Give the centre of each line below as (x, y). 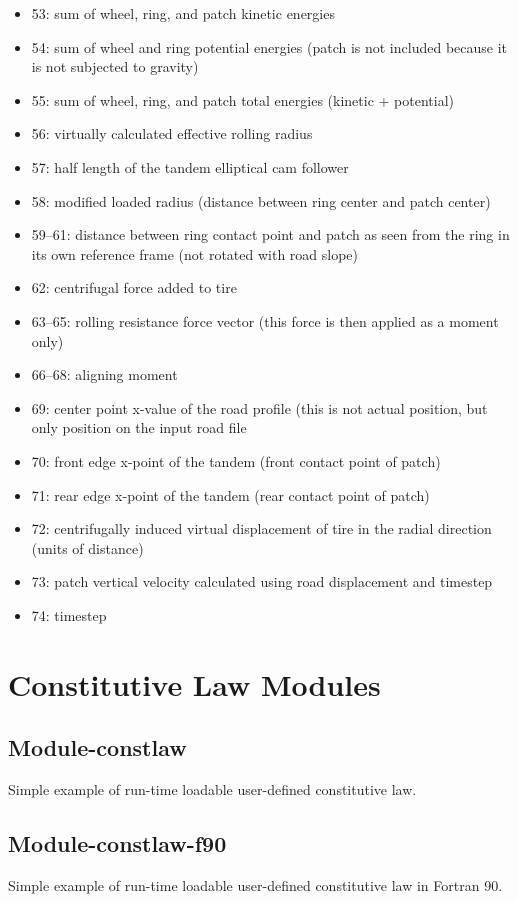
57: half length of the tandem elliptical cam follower (190, 166)
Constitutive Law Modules (194, 683)
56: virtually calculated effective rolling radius (172, 133)
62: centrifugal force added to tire (134, 287)
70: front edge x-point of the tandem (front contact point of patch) (236, 460)
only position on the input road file (139, 427)
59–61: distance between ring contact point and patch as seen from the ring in (270, 234)
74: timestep (69, 614)
